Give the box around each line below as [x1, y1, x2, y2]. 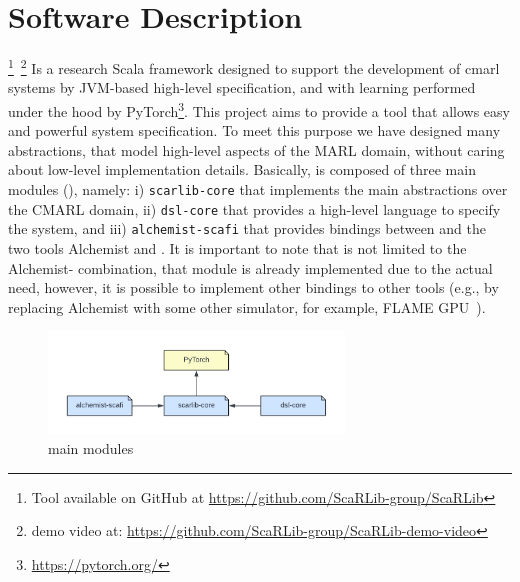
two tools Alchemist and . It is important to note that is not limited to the [8, 237, 467, 258]
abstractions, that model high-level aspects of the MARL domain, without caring [8, 139, 505, 160]
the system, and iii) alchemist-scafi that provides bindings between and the [8, 218, 486, 239]
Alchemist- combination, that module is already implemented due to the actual [8, 257, 493, 278]
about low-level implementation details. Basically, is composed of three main [8, 159, 476, 180]
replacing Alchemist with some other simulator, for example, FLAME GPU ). [8, 296, 486, 317]
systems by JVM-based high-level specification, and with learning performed [8, 77, 476, 98]
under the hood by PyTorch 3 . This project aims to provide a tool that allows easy [8, 97, 510, 121]
